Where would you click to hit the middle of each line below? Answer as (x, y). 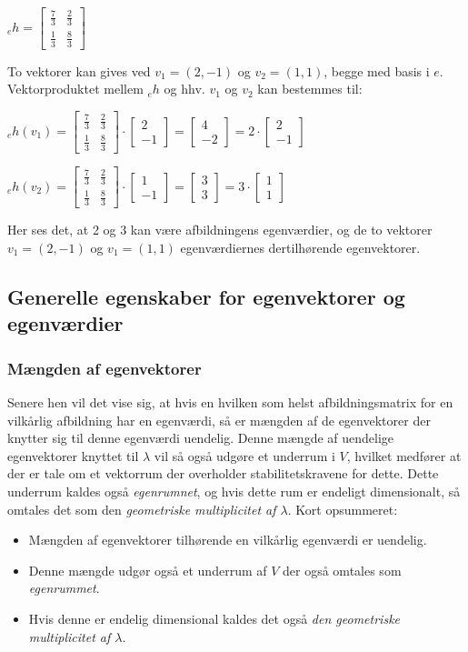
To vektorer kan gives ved (79, 70)
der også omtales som (342, 570)
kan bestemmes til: (310, 89)
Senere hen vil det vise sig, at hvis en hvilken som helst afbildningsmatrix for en (230, 402)
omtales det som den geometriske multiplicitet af (142, 509)
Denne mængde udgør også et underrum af (148, 570)
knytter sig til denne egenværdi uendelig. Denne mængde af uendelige (201, 438)
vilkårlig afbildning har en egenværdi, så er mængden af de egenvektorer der (219, 420)
